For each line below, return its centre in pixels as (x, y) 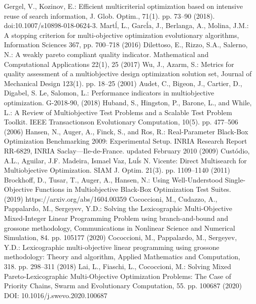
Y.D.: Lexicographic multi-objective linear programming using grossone (112, 247)
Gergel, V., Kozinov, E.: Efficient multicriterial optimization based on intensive (124, 6)
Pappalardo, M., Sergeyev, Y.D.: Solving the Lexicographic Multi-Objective (118, 208)
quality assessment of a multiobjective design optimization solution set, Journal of (128, 74)
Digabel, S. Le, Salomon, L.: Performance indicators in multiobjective (109, 93)
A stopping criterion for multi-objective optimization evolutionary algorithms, (122, 35)
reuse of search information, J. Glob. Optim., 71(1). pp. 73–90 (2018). (110, 15)
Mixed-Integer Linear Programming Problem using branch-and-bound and (116, 218)
